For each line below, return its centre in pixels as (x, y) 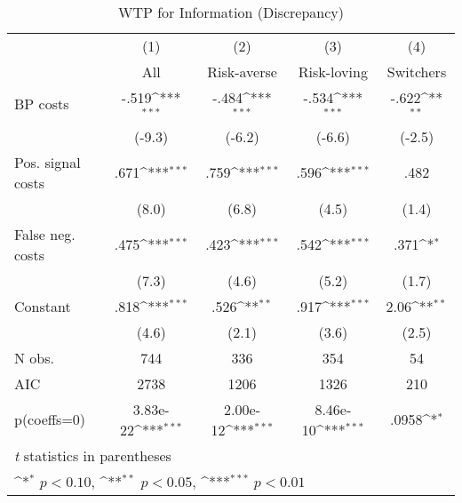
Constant (43, 306)
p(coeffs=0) (50, 419)
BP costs (42, 104)
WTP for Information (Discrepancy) (231, 12)
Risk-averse (242, 72)
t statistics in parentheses (93, 455)
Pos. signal (48, 162)
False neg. (45, 234)
